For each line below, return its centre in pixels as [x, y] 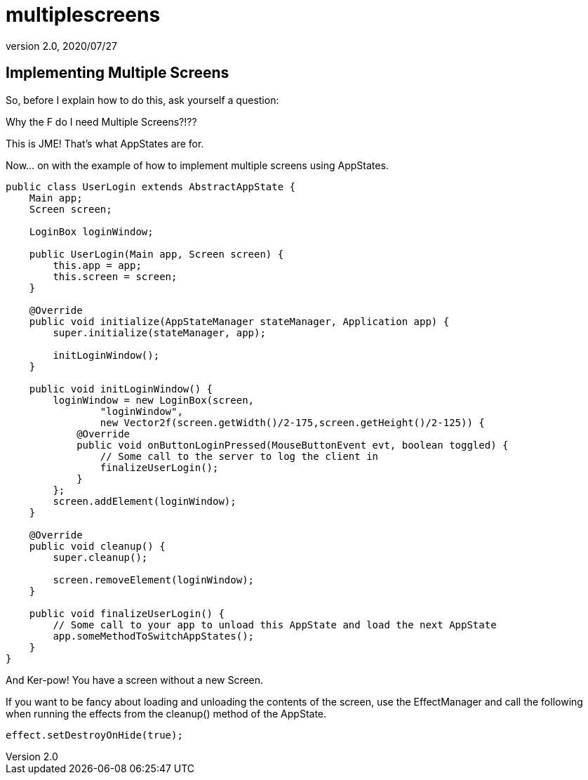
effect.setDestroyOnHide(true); [94, 735]
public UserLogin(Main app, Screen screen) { [156, 254]
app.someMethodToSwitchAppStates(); [154, 636]
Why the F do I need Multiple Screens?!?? [101, 121]
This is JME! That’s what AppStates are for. [105, 143]
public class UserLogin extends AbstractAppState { [151, 186]
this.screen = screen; [115, 276]
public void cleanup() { [97, 546]
